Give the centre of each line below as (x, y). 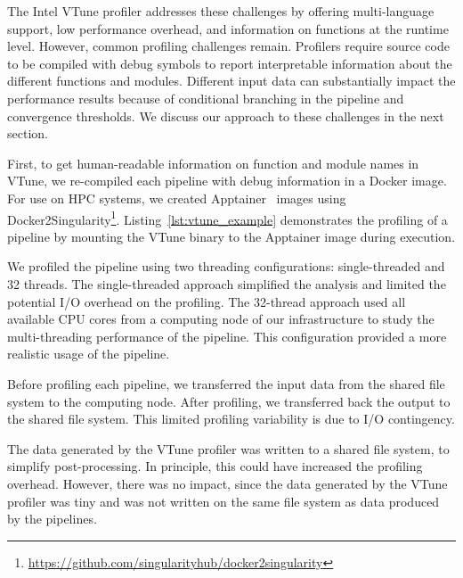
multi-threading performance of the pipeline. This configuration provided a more (227, 336)
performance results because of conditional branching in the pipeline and (206, 98)
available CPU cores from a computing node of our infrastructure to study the (221, 319)
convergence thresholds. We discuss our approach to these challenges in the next (226, 116)
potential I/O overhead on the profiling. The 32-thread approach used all (207, 301)
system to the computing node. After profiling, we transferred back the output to (229, 401)
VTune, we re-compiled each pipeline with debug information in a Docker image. (227, 181)
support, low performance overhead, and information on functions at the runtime (228, 28)
